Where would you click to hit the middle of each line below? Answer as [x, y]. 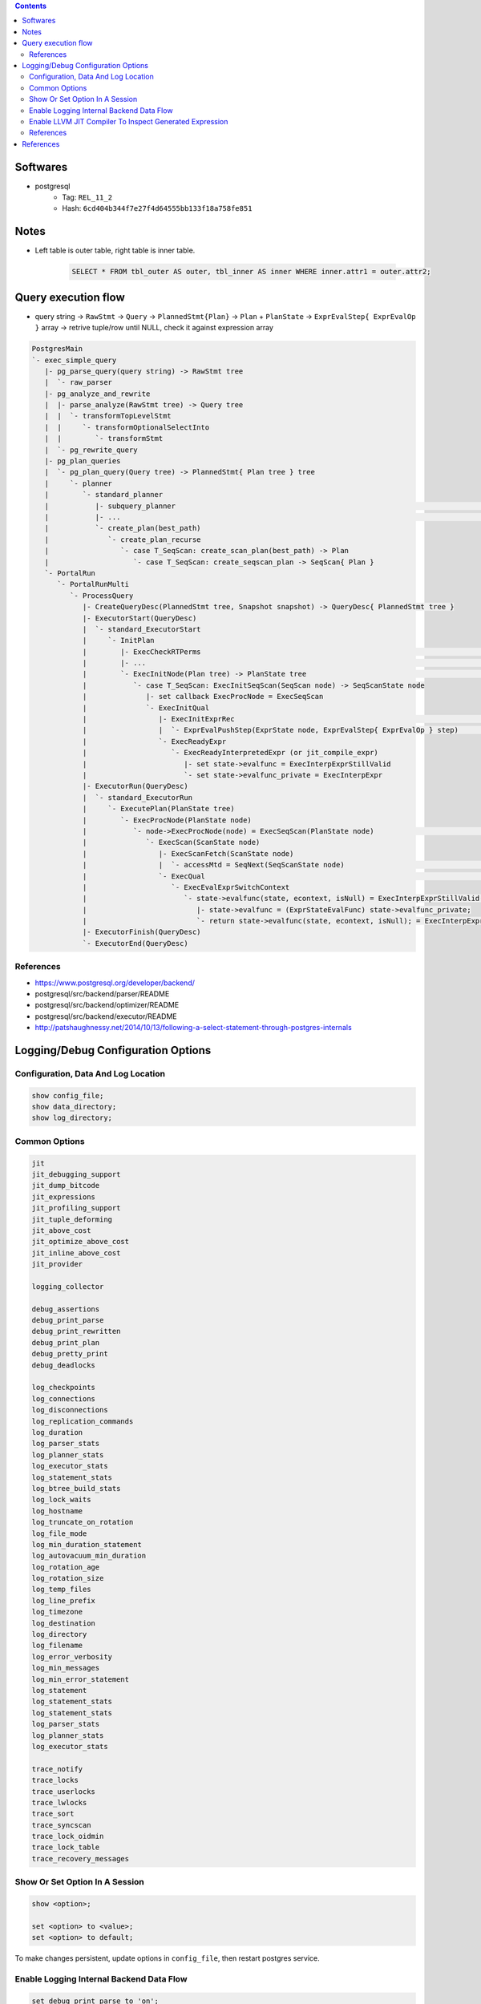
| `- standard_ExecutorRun [137, 797]
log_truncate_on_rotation [83, 1522]
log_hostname [57, 1511]
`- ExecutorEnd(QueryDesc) [135, 943]
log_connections [64, 1398]
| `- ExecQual [144, 876]
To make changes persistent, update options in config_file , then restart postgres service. [167, 1958]
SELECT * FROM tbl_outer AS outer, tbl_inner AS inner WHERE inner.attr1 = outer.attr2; [252, 272]
